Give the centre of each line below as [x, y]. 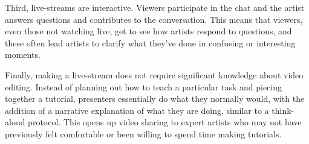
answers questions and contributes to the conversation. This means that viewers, [154, 19]
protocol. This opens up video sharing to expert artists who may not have [165, 122]
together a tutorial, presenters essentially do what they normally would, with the [155, 99]
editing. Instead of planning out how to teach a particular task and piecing [143, 86]
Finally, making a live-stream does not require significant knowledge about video [154, 74]
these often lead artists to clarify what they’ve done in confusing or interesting [150, 42]
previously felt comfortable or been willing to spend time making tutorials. [143, 133]
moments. [23, 55]
